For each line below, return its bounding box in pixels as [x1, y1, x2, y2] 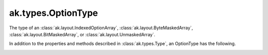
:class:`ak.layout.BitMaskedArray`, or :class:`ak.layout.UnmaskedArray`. [9, 31, 156, 37]
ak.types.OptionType [9, 7, 98, 18]
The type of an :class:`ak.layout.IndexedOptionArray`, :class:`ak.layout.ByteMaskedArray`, [9, 25, 193, 31]
